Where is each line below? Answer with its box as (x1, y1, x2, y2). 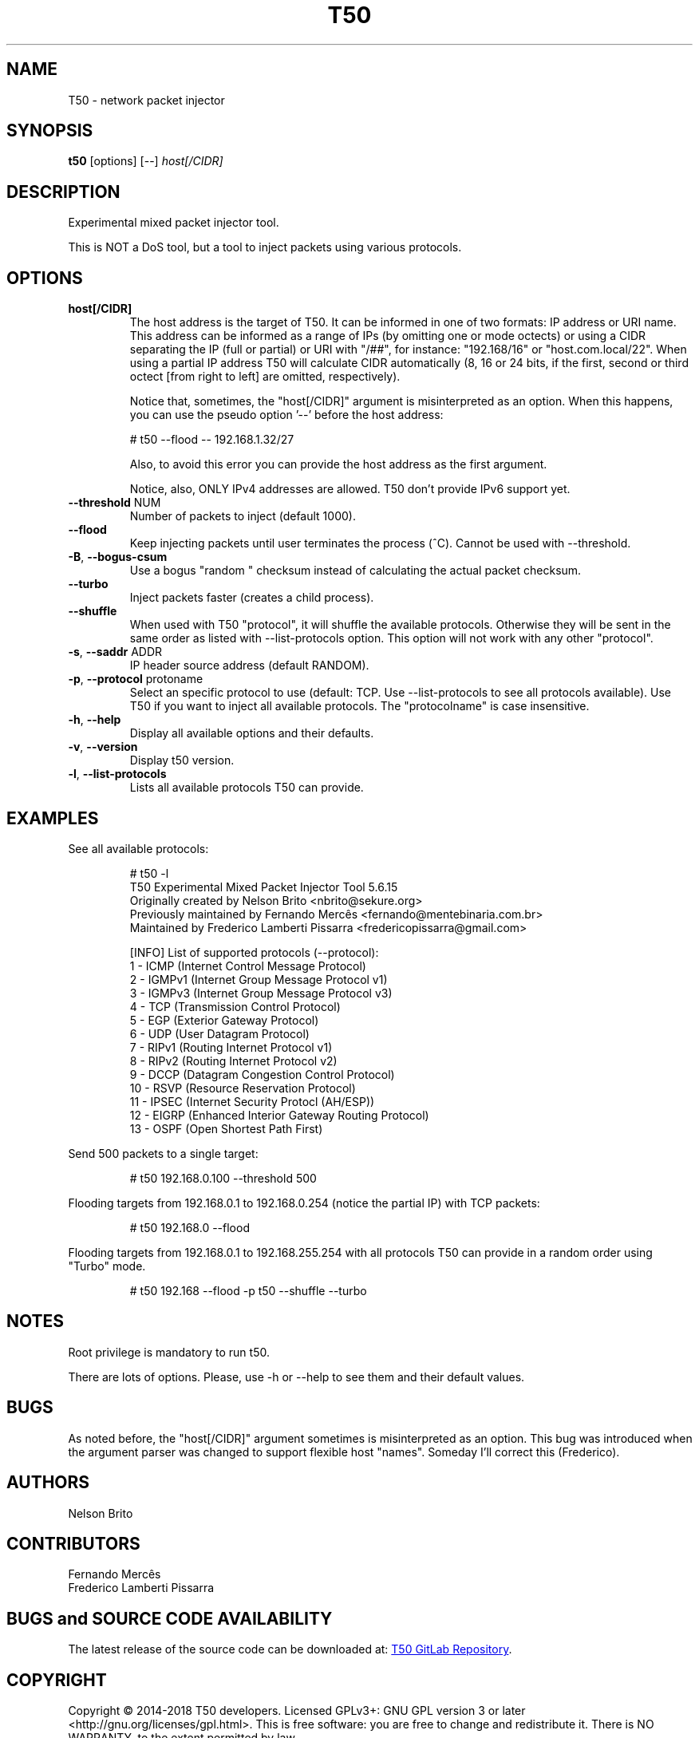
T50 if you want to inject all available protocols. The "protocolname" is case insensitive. (129, 699, 590, 713)
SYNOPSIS (6, 120, 93, 141)
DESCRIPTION (6, 181, 120, 202)
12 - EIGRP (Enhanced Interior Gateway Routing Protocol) (129, 1108, 429, 1122)
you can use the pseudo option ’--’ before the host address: (129, 408, 444, 422)
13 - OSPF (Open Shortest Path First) (129, 1121, 323, 1136)
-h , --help (68, 713, 121, 727)
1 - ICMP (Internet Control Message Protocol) (129, 958, 366, 973)
